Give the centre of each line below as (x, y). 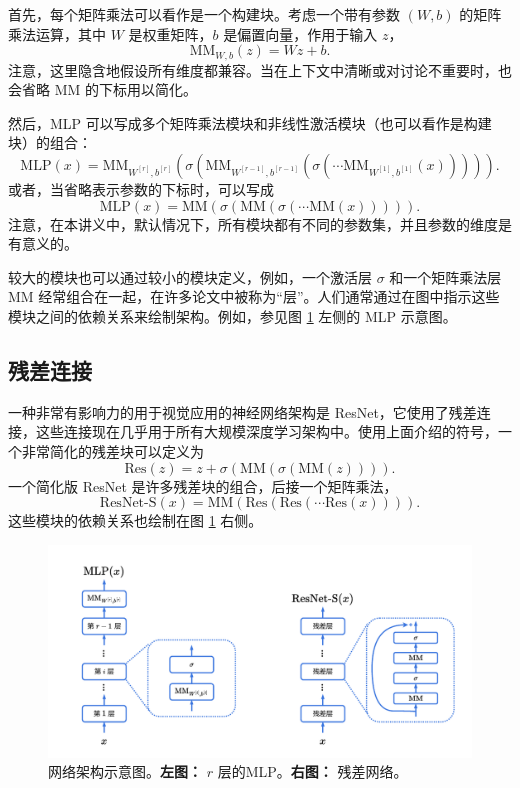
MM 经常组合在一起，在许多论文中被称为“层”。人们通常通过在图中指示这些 (254, 296)
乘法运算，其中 (57, 33)
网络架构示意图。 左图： (125, 771)
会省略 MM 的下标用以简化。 (102, 89)
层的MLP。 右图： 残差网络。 (312, 771)
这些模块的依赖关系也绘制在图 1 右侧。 (135, 520)
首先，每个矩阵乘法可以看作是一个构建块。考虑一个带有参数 (204, 14)
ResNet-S (128, 503)
